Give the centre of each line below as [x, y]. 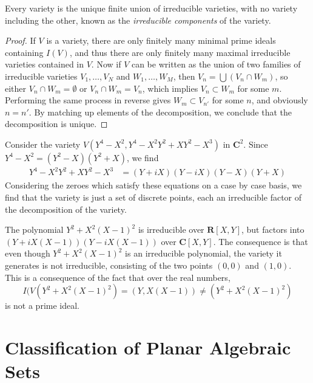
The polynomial [34, 229]
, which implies [170, 88]
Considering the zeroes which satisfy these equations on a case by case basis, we [153, 185]
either [16, 88]
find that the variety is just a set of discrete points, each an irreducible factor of [153, 197]
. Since [256, 144]
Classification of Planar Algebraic [148, 347]
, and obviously [280, 100]
